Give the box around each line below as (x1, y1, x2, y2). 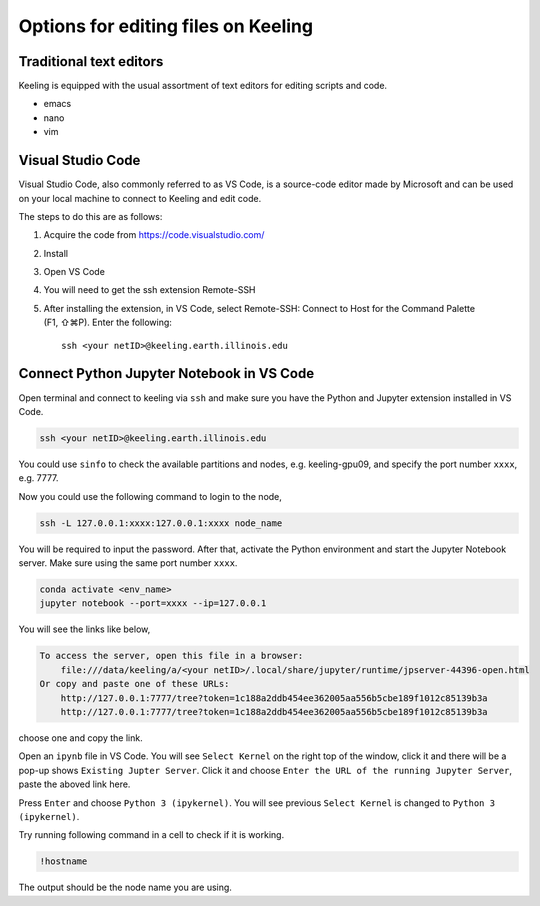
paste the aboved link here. (18, 778, 131, 790)
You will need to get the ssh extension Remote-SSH (43, 284, 256, 296)
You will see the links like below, (18, 623, 151, 635)
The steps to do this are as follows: (18, 210, 163, 222)
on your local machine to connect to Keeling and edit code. (18, 192, 262, 204)
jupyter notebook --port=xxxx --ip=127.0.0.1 (39, 598, 267, 609)
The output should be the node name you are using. (18, 881, 232, 894)
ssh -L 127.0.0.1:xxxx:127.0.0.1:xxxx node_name (39, 517, 283, 529)
